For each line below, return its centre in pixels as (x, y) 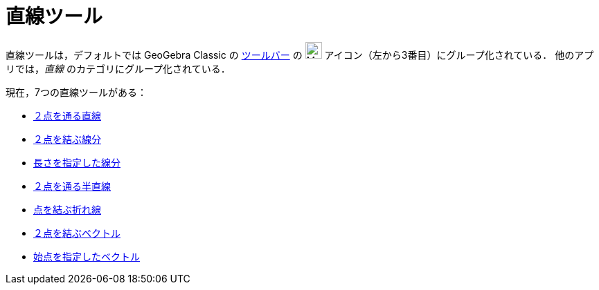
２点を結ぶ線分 (67, 139)
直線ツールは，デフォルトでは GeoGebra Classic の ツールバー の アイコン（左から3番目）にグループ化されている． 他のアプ (300, 55)
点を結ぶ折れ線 (67, 209)
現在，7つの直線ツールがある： (76, 92)
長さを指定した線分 (77, 162)
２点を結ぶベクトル (77, 233)
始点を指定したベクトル (87, 256)
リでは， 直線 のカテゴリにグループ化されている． (118, 68)
